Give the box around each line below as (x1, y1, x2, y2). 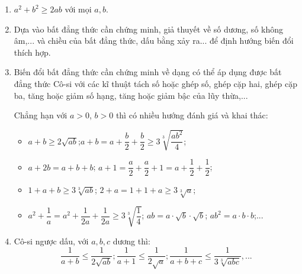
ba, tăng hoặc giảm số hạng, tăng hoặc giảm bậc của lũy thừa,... (14, 89, 248, 101)
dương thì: (113, 234, 150, 247)
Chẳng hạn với (14, 109, 68, 121)
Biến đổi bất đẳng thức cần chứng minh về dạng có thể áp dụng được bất (14, 66, 282, 78)
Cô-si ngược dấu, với (14, 234, 89, 247)
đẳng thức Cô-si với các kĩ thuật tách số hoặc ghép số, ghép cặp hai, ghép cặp (14, 77, 297, 89)
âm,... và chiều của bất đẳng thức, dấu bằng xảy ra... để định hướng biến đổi (14, 34, 294, 47)
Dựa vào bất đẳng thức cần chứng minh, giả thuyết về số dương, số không (14, 22, 283, 35)
